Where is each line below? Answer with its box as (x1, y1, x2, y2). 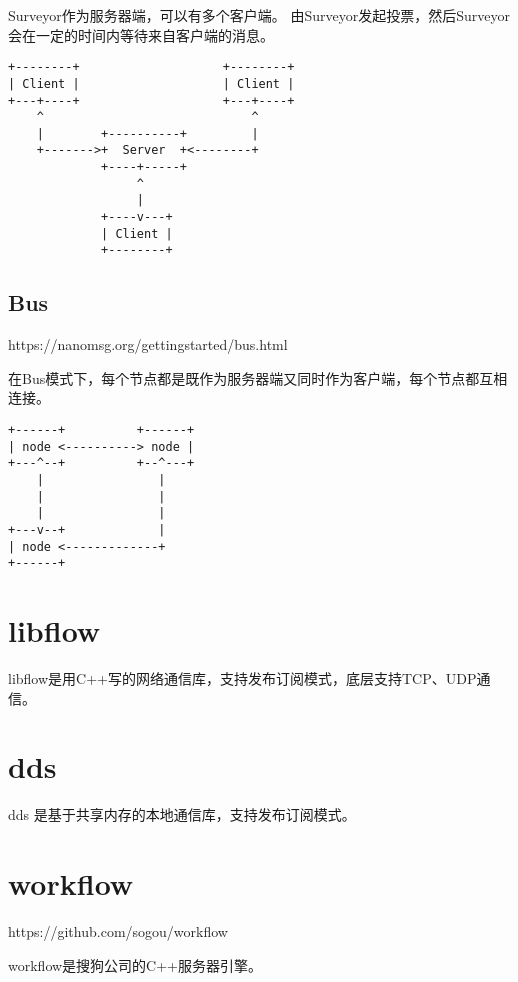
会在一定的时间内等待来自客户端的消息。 (8, 24, 274, 45)
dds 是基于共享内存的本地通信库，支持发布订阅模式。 (8, 804, 356, 825)
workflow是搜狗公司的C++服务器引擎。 (8, 954, 262, 975)
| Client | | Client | (8, 76, 295, 91)
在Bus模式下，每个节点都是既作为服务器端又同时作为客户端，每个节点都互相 (8, 367, 508, 388)
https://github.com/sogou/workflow (8, 921, 228, 942)
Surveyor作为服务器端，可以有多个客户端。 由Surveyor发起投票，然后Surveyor (8, 5, 510, 25)
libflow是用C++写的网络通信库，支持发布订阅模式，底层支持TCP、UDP (8, 668, 477, 689)
